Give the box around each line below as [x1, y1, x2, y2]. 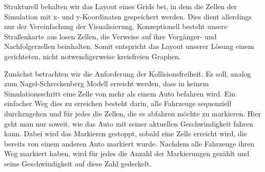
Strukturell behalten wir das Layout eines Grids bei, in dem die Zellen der [4, 1, 237, 11]
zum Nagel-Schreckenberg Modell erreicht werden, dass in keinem [4, 78, 209, 89]
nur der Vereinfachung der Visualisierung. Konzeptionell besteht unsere [4, 21, 228, 32]
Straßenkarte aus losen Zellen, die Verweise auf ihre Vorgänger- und [4, 31, 217, 41]
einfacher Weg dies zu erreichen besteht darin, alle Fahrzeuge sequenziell [4, 98, 232, 109]
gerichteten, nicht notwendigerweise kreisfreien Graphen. [4, 51, 181, 61]
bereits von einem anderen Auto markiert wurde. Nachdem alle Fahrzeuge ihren [4, 138, 255, 149]
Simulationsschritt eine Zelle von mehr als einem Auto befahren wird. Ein [4, 88, 235, 99]
